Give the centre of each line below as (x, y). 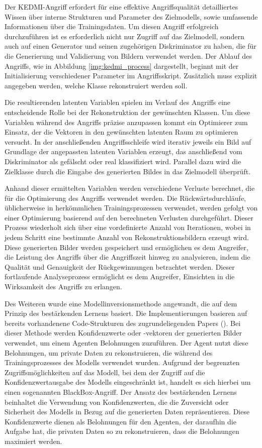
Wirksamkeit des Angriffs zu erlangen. (63, 287)
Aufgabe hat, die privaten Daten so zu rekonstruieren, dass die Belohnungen (122, 431)
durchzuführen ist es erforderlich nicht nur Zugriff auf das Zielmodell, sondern (124, 36)
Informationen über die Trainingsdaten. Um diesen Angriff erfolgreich (112, 26)
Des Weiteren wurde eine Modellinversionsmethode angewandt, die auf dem (121, 303)
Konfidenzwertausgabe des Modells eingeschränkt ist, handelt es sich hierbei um (128, 382)
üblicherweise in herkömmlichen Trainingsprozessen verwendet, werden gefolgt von (131, 208)
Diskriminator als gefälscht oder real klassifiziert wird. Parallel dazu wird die (123, 161)
